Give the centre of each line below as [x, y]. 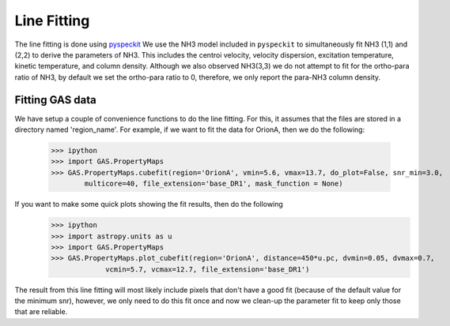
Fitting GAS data [55, 100]
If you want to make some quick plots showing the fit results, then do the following [149, 204]
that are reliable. [41, 312]
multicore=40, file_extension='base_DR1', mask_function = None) [214, 184]
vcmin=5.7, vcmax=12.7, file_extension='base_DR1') [208, 269]
